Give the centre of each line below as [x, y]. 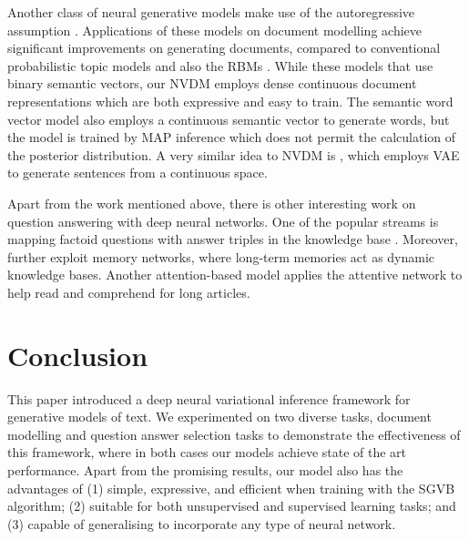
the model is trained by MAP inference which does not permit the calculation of [232, 137]
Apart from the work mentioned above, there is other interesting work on [212, 203]
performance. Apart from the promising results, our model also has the [205, 470]
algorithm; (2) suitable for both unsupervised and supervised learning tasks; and [232, 506]
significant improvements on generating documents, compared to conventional [224, 48]
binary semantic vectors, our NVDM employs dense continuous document [212, 83]
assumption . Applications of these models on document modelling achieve [214, 30]
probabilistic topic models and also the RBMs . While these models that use [220, 65]
